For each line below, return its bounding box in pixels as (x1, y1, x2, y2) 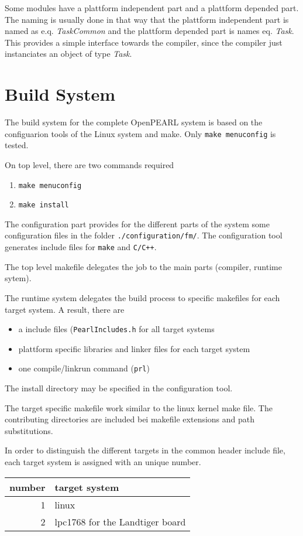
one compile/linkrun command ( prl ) (18, 362, 150, 374)
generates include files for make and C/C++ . (5, 241, 157, 253)
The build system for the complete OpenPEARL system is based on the (5, 116, 263, 128)
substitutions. (5, 424, 53, 436)
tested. (5, 139, 29, 151)
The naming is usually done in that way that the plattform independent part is (5, 13, 289, 25)
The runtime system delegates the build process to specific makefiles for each (5, 291, 280, 303)
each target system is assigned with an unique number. (5, 456, 201, 467)
